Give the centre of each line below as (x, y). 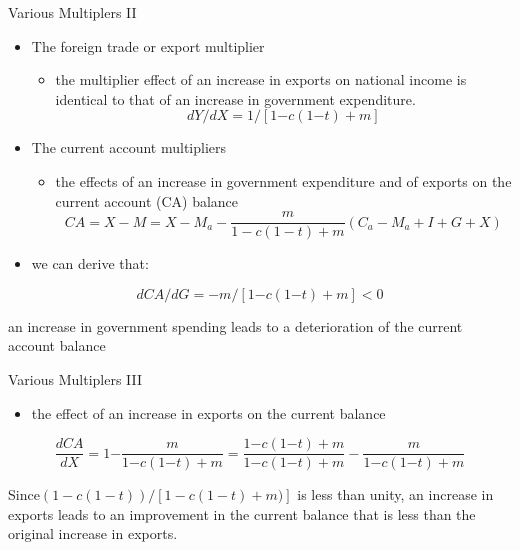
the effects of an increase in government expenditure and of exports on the (283, 180)
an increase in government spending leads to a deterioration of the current (235, 325)
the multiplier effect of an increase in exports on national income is (261, 79)
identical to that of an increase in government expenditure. (235, 98)
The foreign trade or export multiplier (148, 45)
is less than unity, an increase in (395, 494)
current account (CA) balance (147, 200)
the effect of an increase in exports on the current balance (208, 412)
